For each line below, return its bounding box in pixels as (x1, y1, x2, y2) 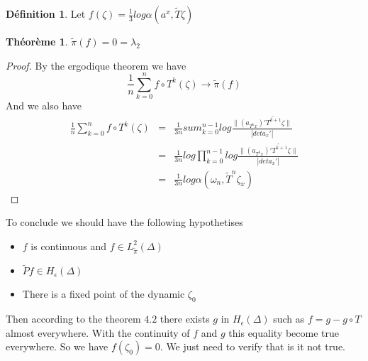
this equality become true (228, 325, 340, 340)
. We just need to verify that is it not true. (160, 339, 346, 354)
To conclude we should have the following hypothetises (6, 215, 243, 230)
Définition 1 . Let (6, 6, 86, 21)
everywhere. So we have (6, 339, 108, 354)
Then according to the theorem (6, 311, 141, 326)
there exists (160, 311, 210, 326)
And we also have (6, 98, 82, 113)
